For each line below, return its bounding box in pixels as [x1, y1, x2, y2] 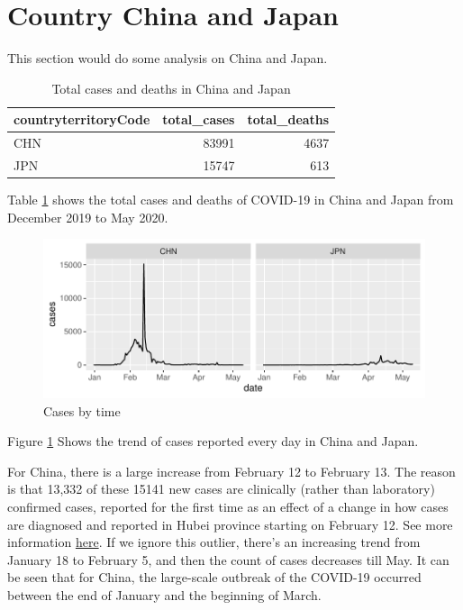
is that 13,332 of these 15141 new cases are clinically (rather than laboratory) [7, 479, 435, 498]
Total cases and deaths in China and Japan [51, 78, 291, 97]
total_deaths [247, 110, 330, 129]
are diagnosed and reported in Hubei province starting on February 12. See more [7, 514, 453, 533]
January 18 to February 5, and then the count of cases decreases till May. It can [7, 550, 449, 569]
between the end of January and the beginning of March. [7, 585, 322, 604]
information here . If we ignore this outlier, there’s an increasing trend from [7, 533, 421, 551]
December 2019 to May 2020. [7, 207, 168, 226]
